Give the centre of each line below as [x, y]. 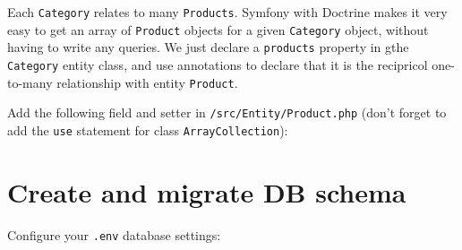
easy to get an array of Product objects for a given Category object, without [218, 29]
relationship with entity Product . [147, 82]
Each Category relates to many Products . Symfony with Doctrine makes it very [227, 12]
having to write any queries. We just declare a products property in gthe [208, 47]
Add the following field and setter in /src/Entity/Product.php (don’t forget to [227, 112]
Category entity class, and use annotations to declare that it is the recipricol [218, 64]
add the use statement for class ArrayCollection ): [148, 129]
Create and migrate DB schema [207, 191]
